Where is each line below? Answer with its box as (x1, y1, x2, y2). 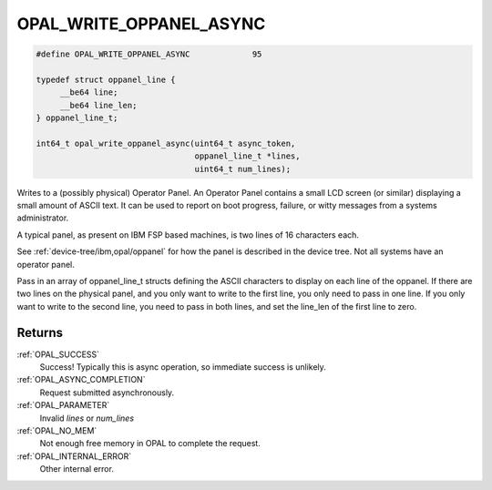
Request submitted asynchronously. (39, 387, 175, 398)
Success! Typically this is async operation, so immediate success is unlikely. (39, 362, 327, 373)
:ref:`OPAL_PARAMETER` (16, 400, 110, 411)
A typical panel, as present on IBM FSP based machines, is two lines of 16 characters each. (16, 229, 360, 240)
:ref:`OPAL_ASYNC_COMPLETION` (16, 374, 146, 385)
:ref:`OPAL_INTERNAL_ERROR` (16, 451, 132, 462)
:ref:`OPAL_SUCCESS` (16, 349, 100, 360)
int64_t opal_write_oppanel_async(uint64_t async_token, (36, 138, 296, 148)
